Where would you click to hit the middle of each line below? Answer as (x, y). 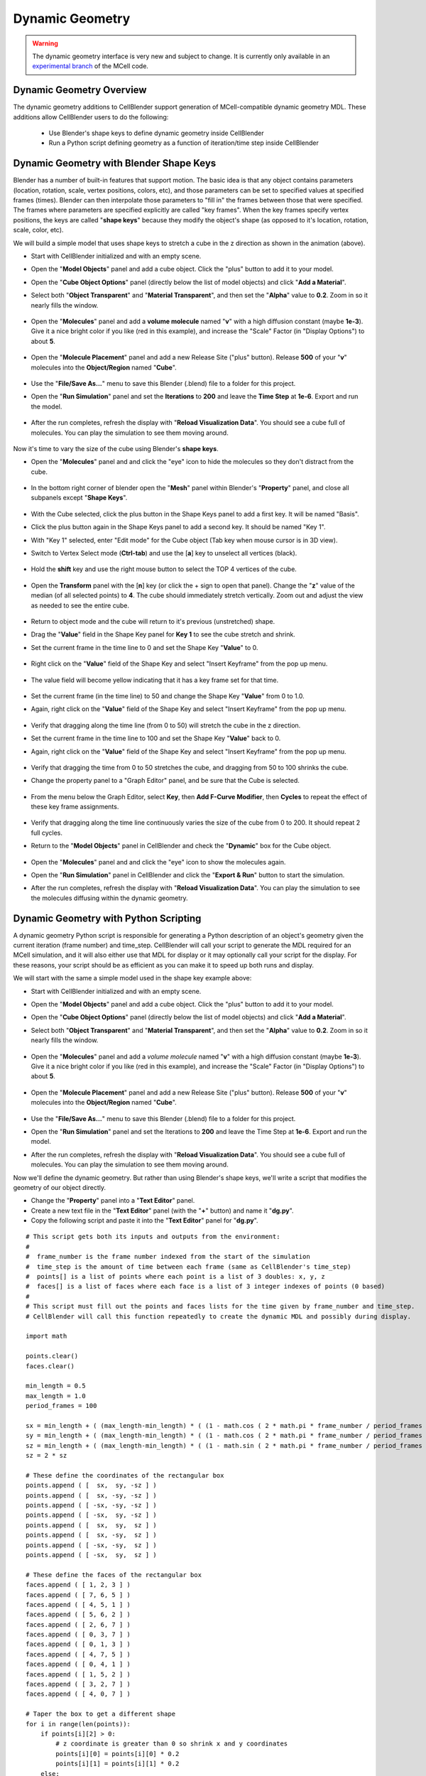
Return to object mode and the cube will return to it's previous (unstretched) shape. (153, 621)
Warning (45, 43)
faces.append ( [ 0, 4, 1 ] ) (78, 1664)
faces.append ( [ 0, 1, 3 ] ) (78, 1644)
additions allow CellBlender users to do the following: (91, 117)
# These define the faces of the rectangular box (114, 1575)
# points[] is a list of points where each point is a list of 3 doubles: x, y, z (176, 1277)
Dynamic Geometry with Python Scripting (107, 918)
